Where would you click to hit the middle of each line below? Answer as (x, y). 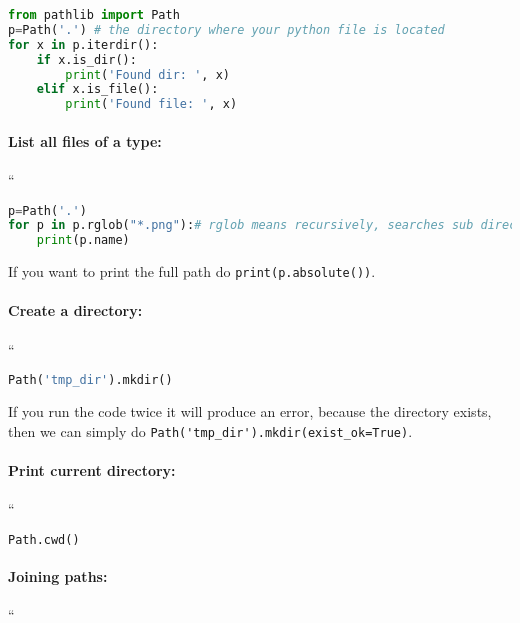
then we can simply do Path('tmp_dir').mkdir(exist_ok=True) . (210, 430)
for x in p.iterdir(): (83, 44)
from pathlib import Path (94, 15)
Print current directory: (92, 469)
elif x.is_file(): (97, 89)
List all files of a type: (85, 140)
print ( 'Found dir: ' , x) (147, 74)
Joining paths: (58, 576)
